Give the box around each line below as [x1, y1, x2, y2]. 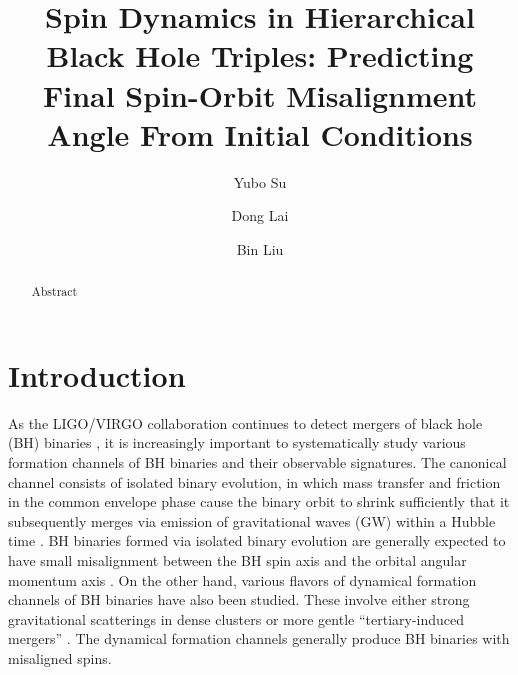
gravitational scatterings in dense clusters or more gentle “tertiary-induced [8, 608, 465, 629]
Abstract [31, 283, 78, 300]
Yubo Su [233, 171, 287, 192]
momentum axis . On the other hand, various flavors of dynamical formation [8, 569, 477, 590]
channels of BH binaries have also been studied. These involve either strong [8, 589, 470, 610]
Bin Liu [236, 238, 284, 259]
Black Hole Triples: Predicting [46, 35, 474, 76]
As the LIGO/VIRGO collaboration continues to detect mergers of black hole [8, 412, 483, 433]
